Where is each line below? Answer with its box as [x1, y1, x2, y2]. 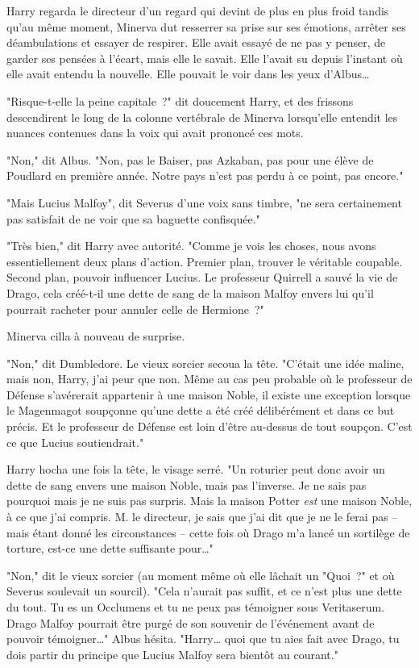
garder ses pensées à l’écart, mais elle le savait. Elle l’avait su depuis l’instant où [6, 49, 403, 66]
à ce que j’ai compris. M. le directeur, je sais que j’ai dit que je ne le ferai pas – [6, 508, 398, 525]
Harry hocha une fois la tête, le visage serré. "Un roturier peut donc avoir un [6, 461, 385, 478]
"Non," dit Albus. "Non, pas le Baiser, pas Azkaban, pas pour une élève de [6, 151, 374, 168]
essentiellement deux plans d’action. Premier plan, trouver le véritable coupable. [6, 253, 403, 269]
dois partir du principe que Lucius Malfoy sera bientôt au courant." [6, 645, 338, 662]
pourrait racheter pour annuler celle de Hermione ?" [6, 300, 264, 317]
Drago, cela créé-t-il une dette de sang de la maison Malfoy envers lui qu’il [6, 284, 374, 301]
